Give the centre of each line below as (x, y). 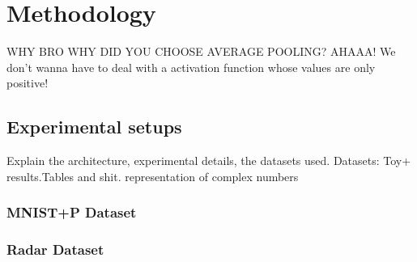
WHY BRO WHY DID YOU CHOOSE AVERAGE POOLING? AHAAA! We (201, 51)
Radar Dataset (55, 249)
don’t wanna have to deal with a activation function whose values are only (191, 67)
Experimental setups (94, 127)
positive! (28, 83)
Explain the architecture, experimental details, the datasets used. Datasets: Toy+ (209, 161)
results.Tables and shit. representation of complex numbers (153, 176)
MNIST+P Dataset (72, 212)
